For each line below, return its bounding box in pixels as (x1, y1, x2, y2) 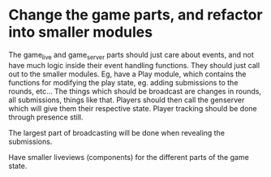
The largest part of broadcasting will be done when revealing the (8, 127, 226, 137)
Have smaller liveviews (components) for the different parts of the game (8, 152, 249, 162)
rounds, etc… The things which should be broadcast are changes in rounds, (8, 86, 262, 96)
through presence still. (8, 112, 84, 122)
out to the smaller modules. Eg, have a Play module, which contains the (8, 69, 247, 79)
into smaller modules (8, 23, 153, 41)
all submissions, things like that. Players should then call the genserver (8, 95, 245, 105)
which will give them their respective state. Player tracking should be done (8, 103, 257, 113)
